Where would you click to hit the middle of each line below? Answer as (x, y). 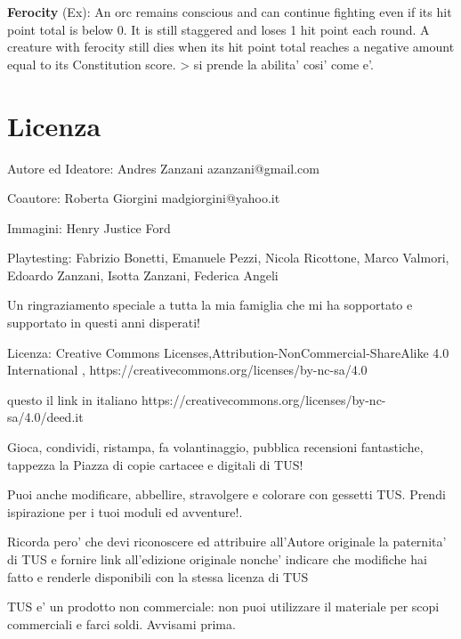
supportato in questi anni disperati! (104, 323)
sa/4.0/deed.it (45, 417)
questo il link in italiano (73, 399)
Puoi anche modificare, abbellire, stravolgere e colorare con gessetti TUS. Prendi (226, 494)
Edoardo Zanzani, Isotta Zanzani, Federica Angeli (143, 275)
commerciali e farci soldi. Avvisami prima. (121, 623)
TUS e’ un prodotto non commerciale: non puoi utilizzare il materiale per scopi (223, 607)
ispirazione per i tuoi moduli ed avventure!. (125, 511)
